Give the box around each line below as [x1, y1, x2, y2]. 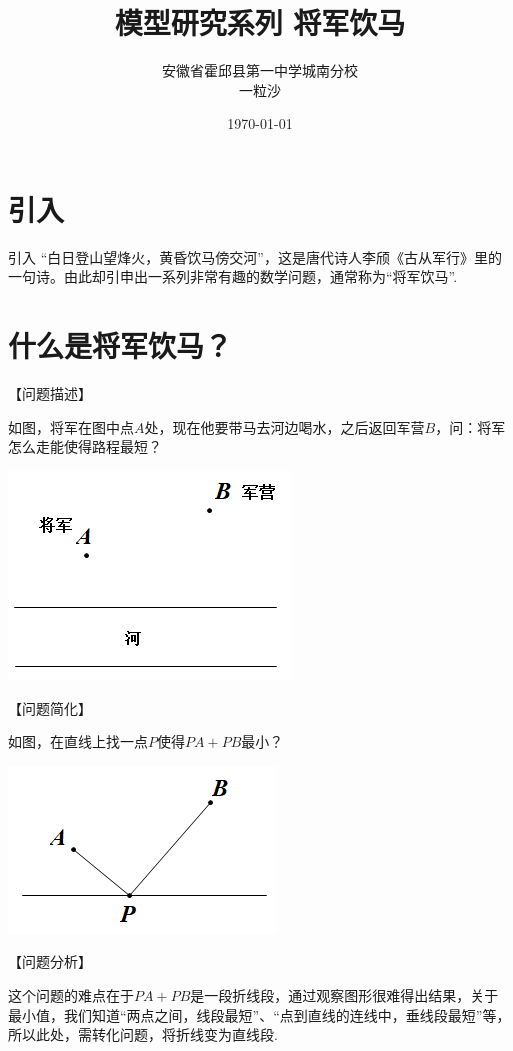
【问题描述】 [8, 383, 92, 404]
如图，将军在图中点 [8, 416, 134, 437]
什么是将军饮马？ [8, 325, 233, 366]
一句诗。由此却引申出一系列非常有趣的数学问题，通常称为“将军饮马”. [8, 266, 458, 287]
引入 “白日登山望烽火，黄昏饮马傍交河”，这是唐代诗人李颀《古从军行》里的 [8, 246, 502, 267]
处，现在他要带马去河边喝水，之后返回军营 [144, 416, 425, 437]
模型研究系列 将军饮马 [114, 2, 406, 43]
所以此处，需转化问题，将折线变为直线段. [8, 1024, 278, 1045]
